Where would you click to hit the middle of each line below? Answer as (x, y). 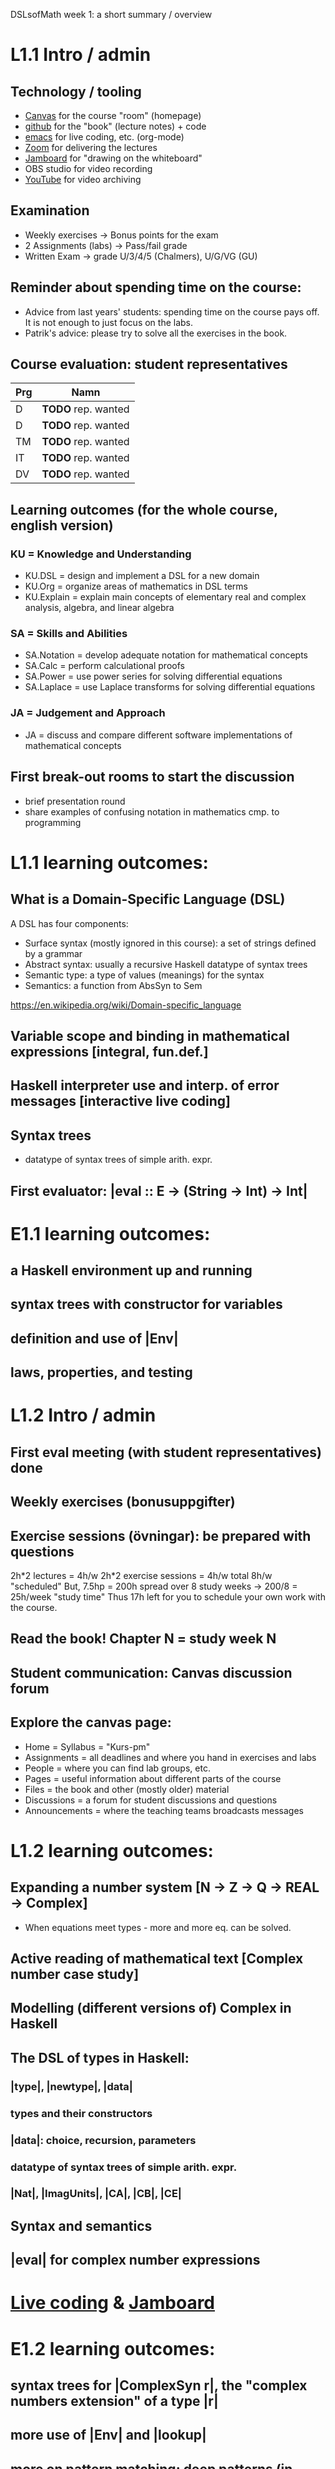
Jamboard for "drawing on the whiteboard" (113, 158)
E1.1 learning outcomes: (110, 1233)
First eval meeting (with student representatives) (166, 1452)
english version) (62, 525)
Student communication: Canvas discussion (151, 1672)
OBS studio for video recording (88, 168)
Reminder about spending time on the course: (156, 287)
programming (53, 822)
